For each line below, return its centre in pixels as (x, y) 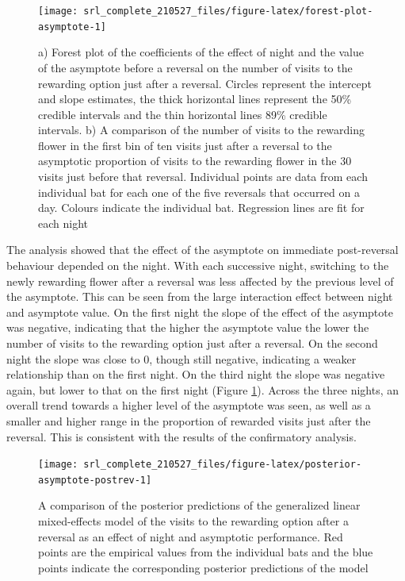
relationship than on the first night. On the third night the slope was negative (196, 374)
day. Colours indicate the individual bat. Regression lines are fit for (201, 208)
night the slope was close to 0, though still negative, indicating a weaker (181, 358)
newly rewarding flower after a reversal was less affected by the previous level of (200, 281)
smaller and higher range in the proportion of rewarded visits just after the (189, 420)
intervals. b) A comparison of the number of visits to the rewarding (201, 130)
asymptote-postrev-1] (95, 480)
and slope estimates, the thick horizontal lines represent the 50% (195, 99)
